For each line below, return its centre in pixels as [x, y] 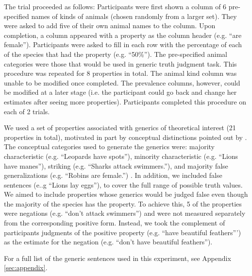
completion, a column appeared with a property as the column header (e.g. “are [123, 35]
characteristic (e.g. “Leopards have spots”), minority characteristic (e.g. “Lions [121, 156]
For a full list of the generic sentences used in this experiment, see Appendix [118, 258]
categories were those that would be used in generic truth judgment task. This [120, 63]
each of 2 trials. [27, 111]
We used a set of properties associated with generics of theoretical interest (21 [120, 128]
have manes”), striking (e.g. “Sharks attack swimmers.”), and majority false [116, 165]
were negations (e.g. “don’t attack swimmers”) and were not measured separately [125, 213]
